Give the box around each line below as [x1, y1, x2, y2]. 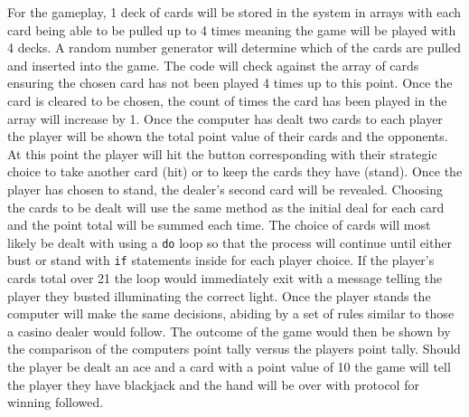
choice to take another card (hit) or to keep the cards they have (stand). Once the [7, 162, 463, 181]
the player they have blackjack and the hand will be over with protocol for [7, 374, 419, 393]
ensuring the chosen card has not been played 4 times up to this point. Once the [7, 73, 453, 92]
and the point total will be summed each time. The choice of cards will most [7, 215, 431, 234]
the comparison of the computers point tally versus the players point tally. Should [7, 339, 461, 358]
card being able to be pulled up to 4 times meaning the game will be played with [7, 20, 456, 39]
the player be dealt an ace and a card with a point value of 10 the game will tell [7, 357, 451, 375]
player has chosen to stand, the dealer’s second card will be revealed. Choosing [7, 179, 444, 198]
